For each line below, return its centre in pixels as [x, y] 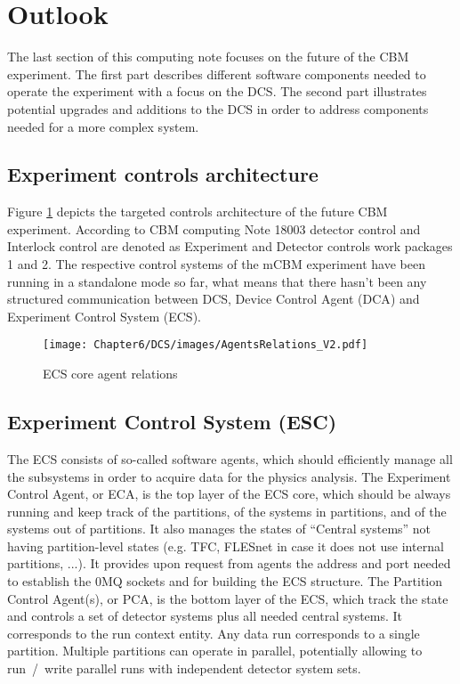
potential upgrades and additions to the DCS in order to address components [218, 108]
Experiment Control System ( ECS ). [104, 316]
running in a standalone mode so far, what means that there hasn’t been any [217, 281]
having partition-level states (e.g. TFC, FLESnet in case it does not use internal [226, 546]
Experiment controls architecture [163, 174]
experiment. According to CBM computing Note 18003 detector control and [214, 228]
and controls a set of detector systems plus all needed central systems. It [205, 616]
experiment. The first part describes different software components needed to [217, 73]
